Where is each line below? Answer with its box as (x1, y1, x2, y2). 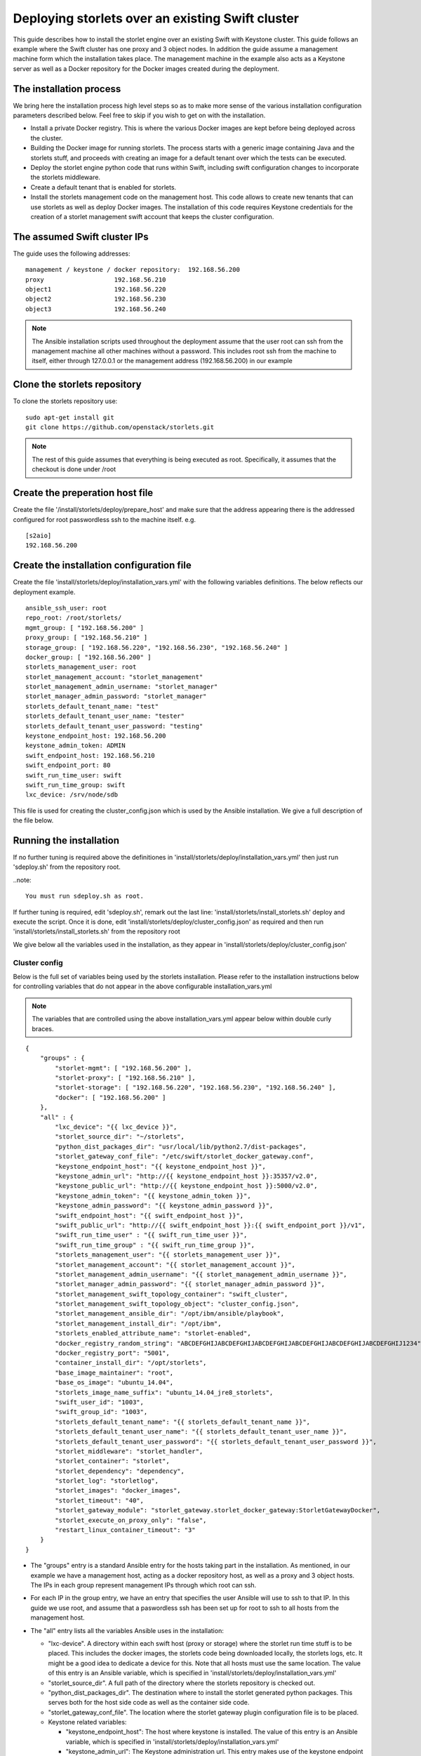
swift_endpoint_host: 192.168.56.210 (25, 752, 156, 759)
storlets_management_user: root (25, 663, 137, 671)
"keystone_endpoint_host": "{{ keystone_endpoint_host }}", (55, 1162, 266, 1170)
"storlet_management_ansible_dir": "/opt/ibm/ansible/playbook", (55, 1310, 285, 1318)
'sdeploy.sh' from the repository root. (13, 863, 121, 871)
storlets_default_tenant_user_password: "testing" (25, 722, 203, 730)
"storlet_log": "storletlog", (55, 1477, 159, 1485)
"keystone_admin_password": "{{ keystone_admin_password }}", (55, 1202, 274, 1210)
